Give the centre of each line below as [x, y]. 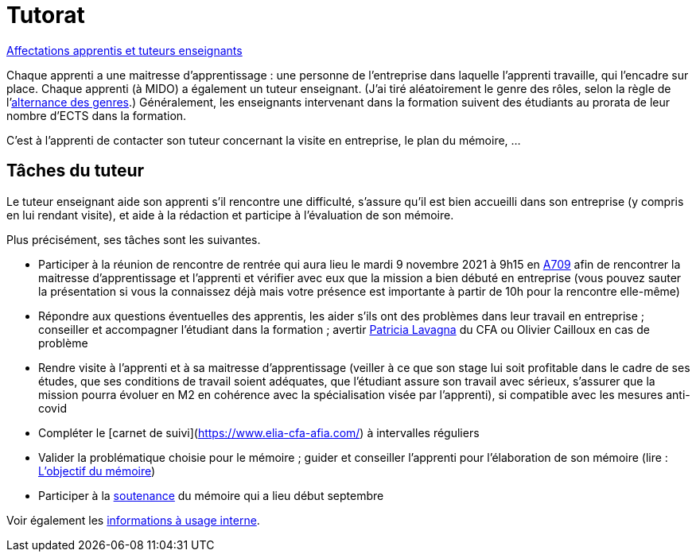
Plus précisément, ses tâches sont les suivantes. [134, 239]
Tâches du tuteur [76, 171]
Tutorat [46, 15]
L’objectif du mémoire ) [97, 471]
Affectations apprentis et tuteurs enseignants [124, 50]
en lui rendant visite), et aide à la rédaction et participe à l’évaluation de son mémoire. [230, 215]
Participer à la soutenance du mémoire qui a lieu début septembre [211, 495]
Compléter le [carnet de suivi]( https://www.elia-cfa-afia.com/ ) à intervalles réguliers [259, 432]
